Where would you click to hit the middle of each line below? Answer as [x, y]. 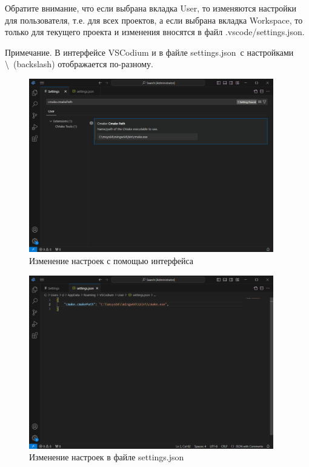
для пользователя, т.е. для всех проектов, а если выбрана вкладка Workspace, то [154, 20]
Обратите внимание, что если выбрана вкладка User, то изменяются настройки [151, 8]
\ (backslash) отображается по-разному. [79, 64]
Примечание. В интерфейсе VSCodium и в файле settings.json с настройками [149, 52]
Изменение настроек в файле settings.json [107, 457]
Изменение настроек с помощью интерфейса [111, 260]
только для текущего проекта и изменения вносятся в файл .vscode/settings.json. [155, 32]
